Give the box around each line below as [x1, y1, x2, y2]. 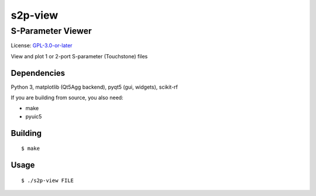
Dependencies [11, 68, 66, 78]
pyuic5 [25, 113, 42, 120]
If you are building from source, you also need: [11, 94, 123, 101]
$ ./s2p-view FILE [21, 177, 74, 184]
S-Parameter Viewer [11, 26, 92, 36]
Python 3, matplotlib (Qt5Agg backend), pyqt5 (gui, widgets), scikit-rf [11, 83, 178, 90]
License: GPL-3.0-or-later [11, 42, 73, 49]
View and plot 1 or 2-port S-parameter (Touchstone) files [11, 52, 148, 60]
